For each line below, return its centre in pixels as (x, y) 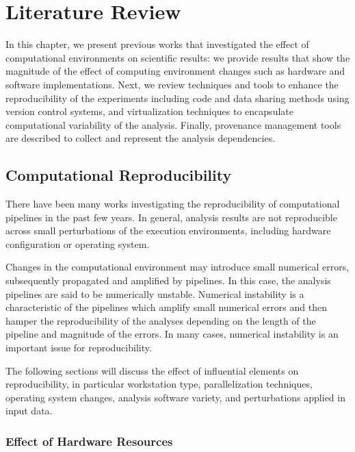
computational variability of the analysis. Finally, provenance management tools (173, 124)
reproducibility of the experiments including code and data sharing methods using (177, 98)
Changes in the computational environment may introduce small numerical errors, (177, 267)
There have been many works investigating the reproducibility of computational (173, 204)
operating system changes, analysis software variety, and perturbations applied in (175, 397)
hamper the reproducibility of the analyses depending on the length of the (161, 320)
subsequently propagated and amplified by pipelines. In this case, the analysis (168, 280)
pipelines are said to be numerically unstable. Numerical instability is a (155, 293)
